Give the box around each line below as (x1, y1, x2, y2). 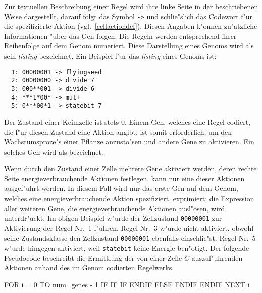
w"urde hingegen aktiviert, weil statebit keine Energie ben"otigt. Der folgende (4, 242, 249, 253)
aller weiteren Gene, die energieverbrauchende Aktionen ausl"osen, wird (4, 203, 225, 213)
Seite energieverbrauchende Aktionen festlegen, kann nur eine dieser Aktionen (4, 173, 245, 183)
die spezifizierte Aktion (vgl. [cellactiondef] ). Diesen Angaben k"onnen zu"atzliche (4, 21, 257, 31)
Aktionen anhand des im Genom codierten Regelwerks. (4, 262, 174, 273)
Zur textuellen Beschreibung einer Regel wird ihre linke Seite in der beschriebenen (4, 1, 258, 11)
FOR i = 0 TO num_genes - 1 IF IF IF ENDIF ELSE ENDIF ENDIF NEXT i (4, 279, 250, 289)
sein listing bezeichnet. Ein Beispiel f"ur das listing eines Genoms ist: (4, 51, 217, 61)
